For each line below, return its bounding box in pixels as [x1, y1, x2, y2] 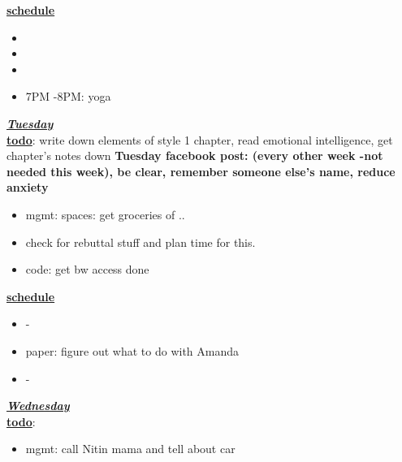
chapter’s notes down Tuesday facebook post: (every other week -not [6, 147, 383, 164]
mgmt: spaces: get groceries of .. [25, 205, 185, 222]
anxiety [6, 179, 49, 196]
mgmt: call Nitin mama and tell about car [25, 440, 236, 457]
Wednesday [6, 397, 70, 414]
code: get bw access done [25, 261, 149, 278]
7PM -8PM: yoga [25, 88, 111, 105]
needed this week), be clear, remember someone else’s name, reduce [6, 162, 396, 179]
